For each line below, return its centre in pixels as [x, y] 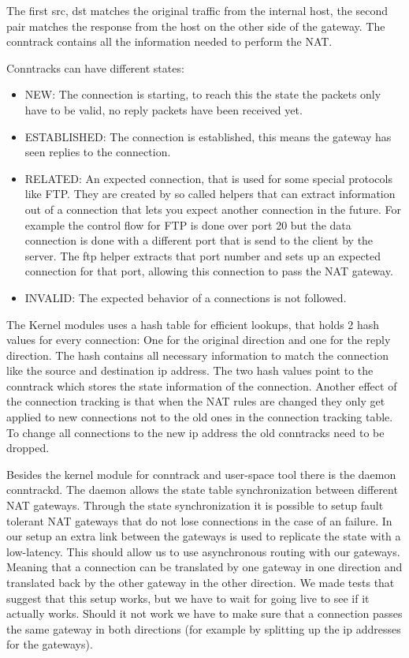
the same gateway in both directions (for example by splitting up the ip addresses [204, 628]
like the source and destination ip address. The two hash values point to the [190, 370]
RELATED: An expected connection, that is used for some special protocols [208, 178]
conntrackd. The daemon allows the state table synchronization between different [202, 490]
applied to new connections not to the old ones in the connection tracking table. [200, 417]
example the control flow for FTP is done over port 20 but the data [188, 224]
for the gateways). [50, 644]
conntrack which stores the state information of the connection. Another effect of [202, 385]
